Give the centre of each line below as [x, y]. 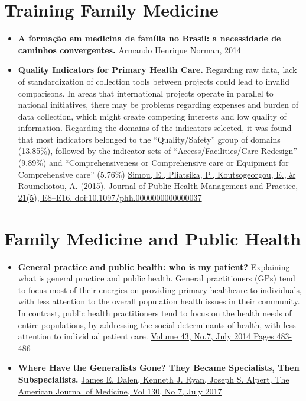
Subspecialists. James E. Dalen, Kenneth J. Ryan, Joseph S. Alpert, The [154, 379]
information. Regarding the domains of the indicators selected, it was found [155, 128]
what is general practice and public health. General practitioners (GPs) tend [157, 278]
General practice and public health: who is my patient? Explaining [154, 266]
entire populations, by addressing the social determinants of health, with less [157, 324]
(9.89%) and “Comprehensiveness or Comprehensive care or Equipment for [153, 163]
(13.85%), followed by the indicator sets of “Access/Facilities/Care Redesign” [158, 151]
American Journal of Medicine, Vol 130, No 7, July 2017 [120, 391]
